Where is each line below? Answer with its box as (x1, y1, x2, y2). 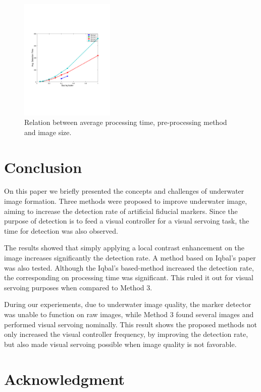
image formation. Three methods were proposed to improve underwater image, (4, 196, 247, 206)
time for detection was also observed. (4, 225, 118, 236)
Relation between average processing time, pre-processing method (24, 117, 227, 127)
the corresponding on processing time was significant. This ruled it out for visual (4, 272, 253, 283)
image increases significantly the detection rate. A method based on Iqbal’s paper (4, 252, 256, 263)
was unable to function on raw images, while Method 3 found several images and (4, 309, 254, 319)
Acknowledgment (4, 368, 125, 389)
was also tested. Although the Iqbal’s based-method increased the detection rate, (4, 262, 254, 273)
